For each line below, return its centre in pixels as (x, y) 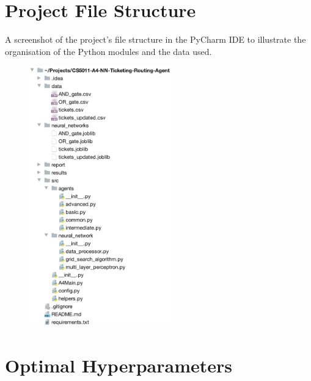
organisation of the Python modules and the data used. (108, 51)
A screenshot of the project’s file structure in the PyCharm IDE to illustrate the (155, 39)
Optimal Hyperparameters (119, 365)
